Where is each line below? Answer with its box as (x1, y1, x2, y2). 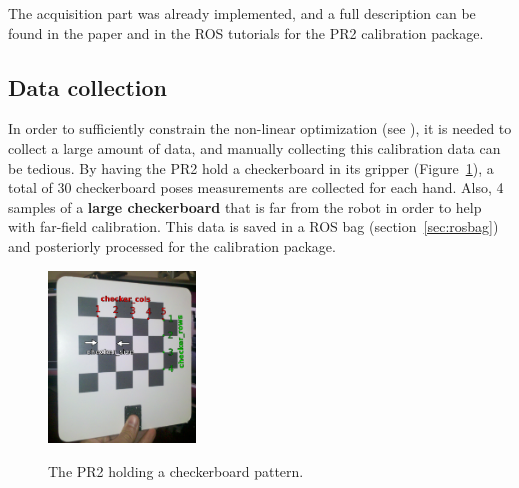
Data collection (8, 71, 168, 102)
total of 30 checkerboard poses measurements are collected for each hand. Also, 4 (8, 177, 504, 198)
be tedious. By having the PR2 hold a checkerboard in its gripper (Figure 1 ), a (8, 157, 494, 178)
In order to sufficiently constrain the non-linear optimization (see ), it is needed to (8, 118, 512, 139)
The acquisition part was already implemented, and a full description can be (8, 3, 476, 23)
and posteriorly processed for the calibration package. (8, 235, 336, 256)
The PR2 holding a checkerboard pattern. (48, 460, 304, 481)
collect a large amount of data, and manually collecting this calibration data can (8, 137, 501, 158)
